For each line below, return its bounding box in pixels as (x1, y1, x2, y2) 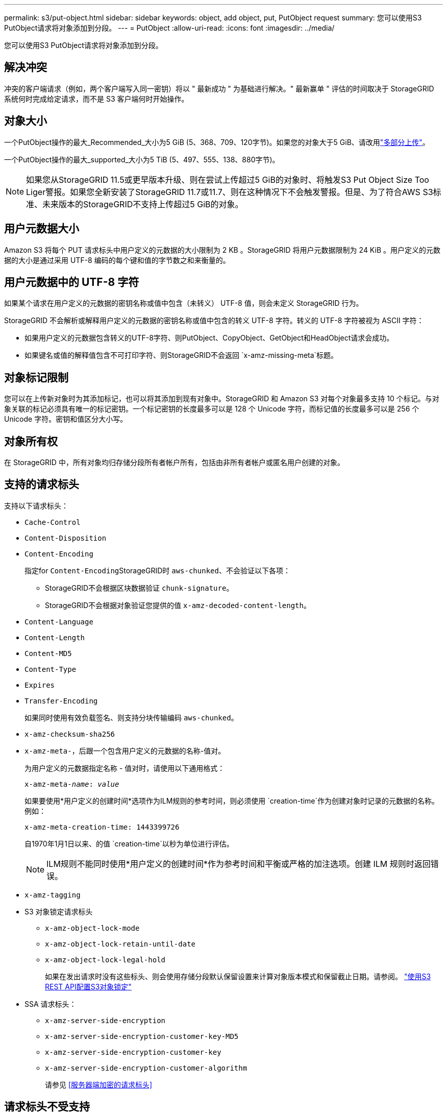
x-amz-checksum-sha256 (24, 730, 115, 738)
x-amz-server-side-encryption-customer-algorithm (45, 1063, 247, 1072)
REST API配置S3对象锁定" (45, 982, 132, 991)
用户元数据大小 (4, 222, 79, 235)
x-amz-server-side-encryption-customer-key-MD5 (45, 1032, 239, 1040)
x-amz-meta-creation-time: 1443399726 (24, 822, 180, 831)
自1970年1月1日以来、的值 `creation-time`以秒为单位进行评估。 (24, 839, 234, 848)
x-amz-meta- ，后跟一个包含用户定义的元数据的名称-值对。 (24, 746, 226, 755)
